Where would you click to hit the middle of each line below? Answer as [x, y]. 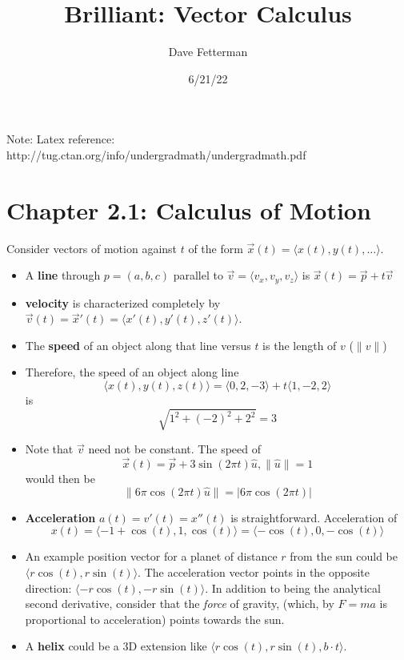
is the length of [300, 345]
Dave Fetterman [208, 52]
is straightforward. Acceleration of [314, 517]
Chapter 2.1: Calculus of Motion [189, 209]
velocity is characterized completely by [123, 302]
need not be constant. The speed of [174, 449]
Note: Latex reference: [61, 139]
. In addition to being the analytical [293, 588]
